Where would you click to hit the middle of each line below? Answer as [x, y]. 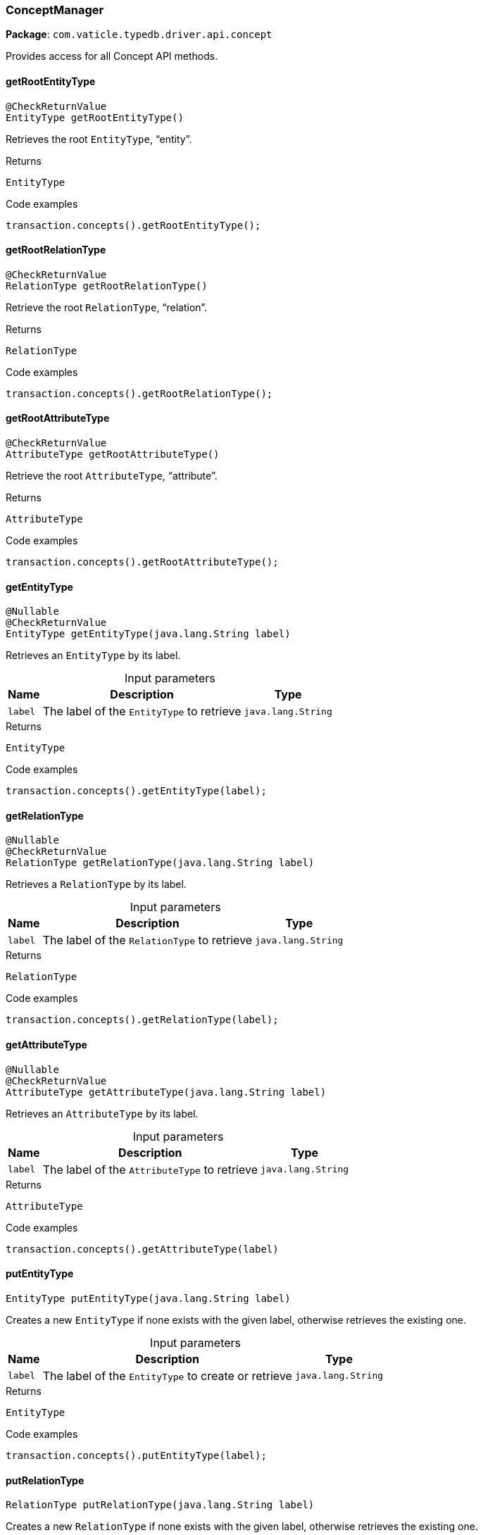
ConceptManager [55, 10]
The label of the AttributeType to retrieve [150, 1169]
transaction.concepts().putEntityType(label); [136, 1455]
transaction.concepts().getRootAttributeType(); [142, 562]
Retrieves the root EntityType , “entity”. [99, 139]
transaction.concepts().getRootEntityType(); [133, 225]
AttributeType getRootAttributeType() [113, 455]
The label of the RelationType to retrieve [148, 940]
